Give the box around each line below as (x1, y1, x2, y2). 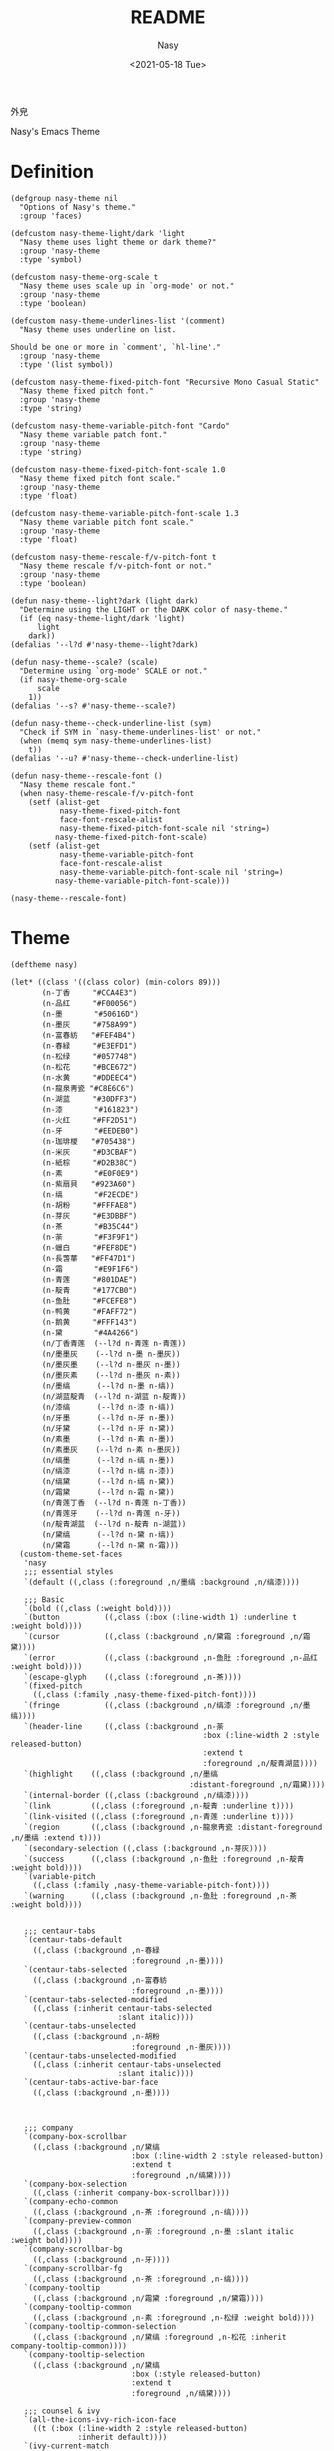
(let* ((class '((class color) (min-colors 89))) (10, 977, 222, 987)
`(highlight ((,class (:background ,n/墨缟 (23, 1769, 218, 1779)
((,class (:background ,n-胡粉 (32, 2031, 160, 2041)
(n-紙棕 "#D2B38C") (41, 1157, 138, 1168)
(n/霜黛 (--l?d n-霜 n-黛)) (41, 1487, 175, 1497)
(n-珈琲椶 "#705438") (41, 1136, 137, 1146)
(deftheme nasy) (10, 959, 78, 970)
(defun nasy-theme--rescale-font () (10, 771, 163, 781)
